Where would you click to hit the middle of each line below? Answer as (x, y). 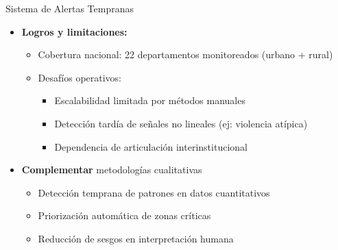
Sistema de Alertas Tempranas (70, 8)
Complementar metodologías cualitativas (112, 170)
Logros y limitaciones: (74, 31)
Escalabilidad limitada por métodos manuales (150, 100)
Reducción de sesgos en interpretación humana (136, 238)
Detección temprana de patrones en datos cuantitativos (154, 192)
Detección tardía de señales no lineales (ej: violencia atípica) (181, 123)
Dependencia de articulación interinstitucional (151, 146)
